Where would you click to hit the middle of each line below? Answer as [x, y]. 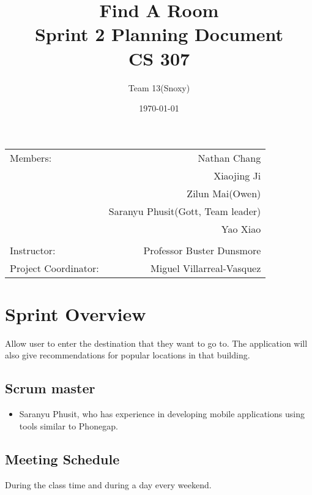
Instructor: [33, 250]
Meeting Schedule [62, 459]
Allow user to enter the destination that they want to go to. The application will [156, 343]
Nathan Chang [229, 157]
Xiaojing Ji [237, 175]
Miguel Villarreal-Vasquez [206, 268]
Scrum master [50, 388]
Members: [31, 157]
